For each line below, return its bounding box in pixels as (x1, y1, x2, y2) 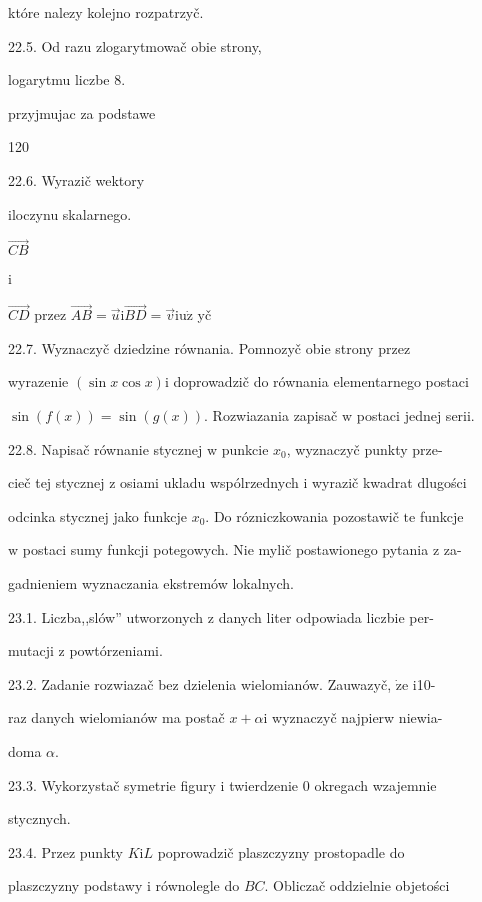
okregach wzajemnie (314, 774, 437, 795)
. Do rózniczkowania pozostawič (205, 505, 399, 526)
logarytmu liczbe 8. (8, 69, 126, 90)
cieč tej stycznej (8, 472, 105, 493)
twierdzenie (229, 774, 299, 795)
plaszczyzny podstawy (8, 875, 143, 896)
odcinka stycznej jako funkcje (8, 505, 187, 526)
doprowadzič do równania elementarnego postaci (173, 371, 469, 392)
